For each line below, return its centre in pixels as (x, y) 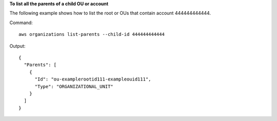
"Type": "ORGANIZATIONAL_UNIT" (74, 86)
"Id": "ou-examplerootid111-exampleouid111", (93, 79)
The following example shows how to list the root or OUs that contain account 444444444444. (110, 13)
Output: (17, 46)
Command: (21, 23)
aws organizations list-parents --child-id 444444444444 (92, 34)
